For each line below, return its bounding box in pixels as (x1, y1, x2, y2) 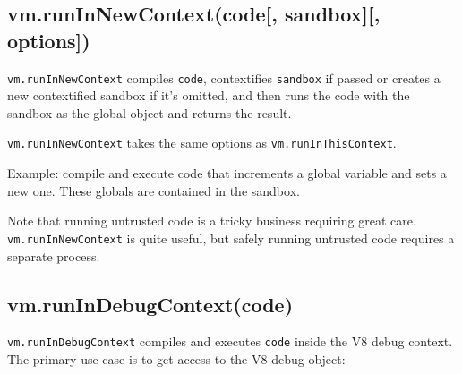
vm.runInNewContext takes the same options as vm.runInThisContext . (7, 133, 397, 152)
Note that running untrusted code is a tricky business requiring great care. (7, 211, 416, 230)
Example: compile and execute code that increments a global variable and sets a (7, 164, 447, 183)
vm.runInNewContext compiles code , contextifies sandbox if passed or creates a (7, 68, 441, 87)
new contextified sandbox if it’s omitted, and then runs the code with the (7, 86, 410, 105)
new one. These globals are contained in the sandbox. (7, 181, 300, 200)
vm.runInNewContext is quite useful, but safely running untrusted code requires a (7, 228, 455, 247)
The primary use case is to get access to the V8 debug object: (7, 349, 346, 368)
